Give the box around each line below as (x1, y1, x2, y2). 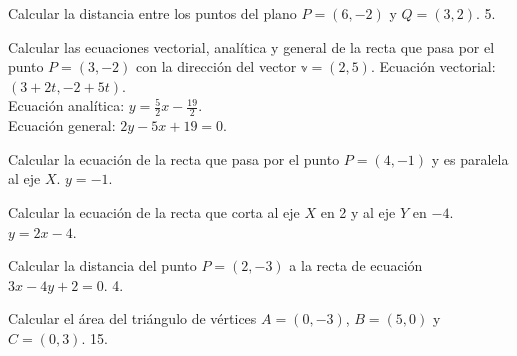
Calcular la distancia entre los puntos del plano (8, 3, 297, 23)
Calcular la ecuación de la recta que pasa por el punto (8, 148, 340, 169)
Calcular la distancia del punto (8, 255, 197, 276)
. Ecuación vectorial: (370, 56, 496, 77)
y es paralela (431, 148, 509, 169)
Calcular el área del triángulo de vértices (8, 308, 257, 329)
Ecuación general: (8, 115, 116, 136)
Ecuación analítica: (8, 95, 125, 116)
